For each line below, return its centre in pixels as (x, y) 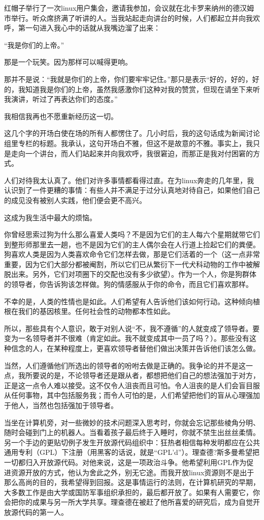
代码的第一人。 (43, 512)
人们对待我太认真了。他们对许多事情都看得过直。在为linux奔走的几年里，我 (129, 180)
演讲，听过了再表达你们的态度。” (64, 99)
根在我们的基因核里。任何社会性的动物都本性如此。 (89, 311)
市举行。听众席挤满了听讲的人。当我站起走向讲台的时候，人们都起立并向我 (128, 18)
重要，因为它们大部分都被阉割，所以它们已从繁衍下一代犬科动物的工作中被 (128, 264)
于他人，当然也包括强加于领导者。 (61, 405)
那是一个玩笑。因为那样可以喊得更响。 (68, 62)
